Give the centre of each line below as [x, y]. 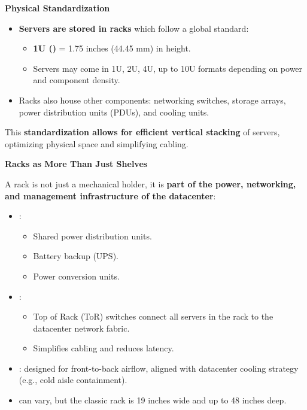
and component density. [77, 80]
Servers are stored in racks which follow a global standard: [134, 28]
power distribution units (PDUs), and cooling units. [114, 112]
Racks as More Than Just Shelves [76, 164]
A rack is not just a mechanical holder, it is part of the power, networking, [151, 183]
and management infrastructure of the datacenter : [110, 195]
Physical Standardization [57, 8]
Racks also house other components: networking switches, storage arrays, [152, 100]
